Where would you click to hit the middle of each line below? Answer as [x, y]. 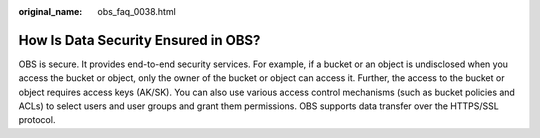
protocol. [37, 120]
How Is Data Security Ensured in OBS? [139, 40]
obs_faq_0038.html [137, 11]
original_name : [50, 11]
